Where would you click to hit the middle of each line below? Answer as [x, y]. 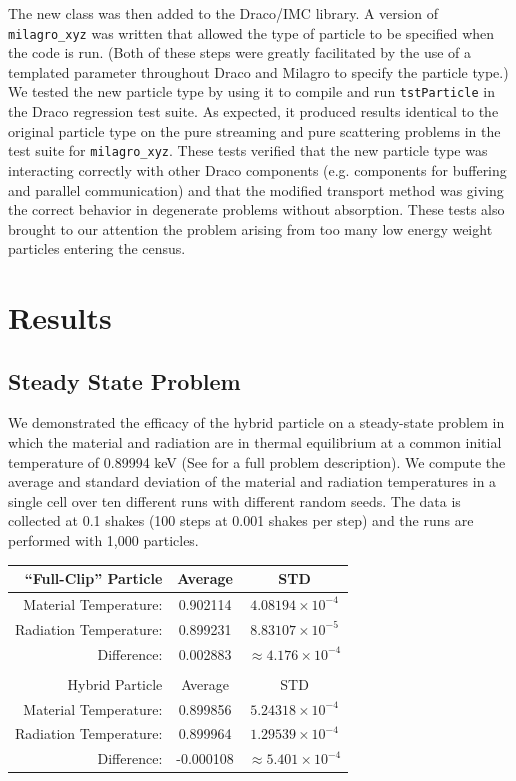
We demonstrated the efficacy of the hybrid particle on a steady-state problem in [256, 422]
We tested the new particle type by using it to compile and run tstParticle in [251, 91]
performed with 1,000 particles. [103, 540]
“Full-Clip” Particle [93, 578]
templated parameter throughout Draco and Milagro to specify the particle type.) [258, 71]
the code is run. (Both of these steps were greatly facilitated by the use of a [240, 52]
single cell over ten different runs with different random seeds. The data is [234, 500]
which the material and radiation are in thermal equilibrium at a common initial [255, 442]
